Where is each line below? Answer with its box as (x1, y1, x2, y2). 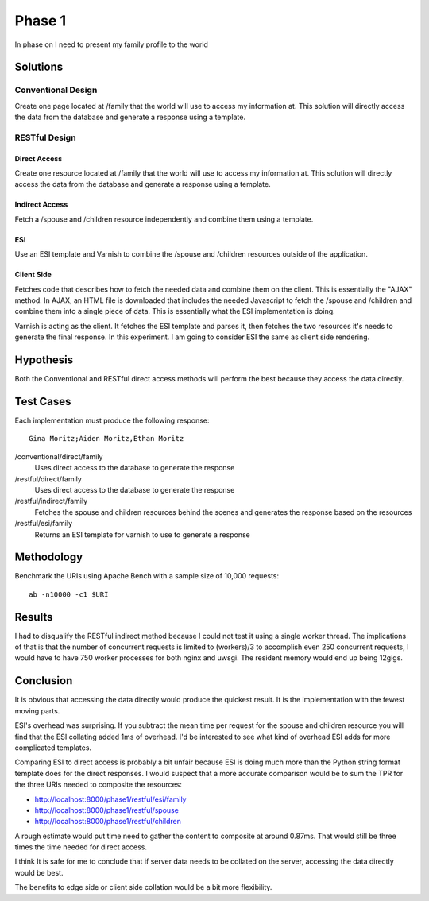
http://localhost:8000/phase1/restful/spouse (34, 805, 179, 814)
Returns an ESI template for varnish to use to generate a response (34, 529, 250, 539)
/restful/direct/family (14, 474, 83, 484)
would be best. (14, 868, 64, 877)
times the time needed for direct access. (14, 842, 147, 852)
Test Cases (14, 394, 71, 408)
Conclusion (14, 674, 73, 687)
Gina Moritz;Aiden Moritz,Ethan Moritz (29, 434, 184, 443)
